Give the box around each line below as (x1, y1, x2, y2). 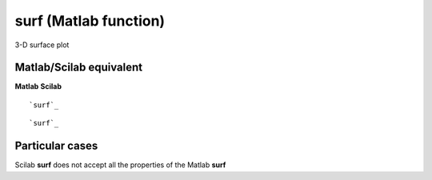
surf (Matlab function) (14, 12, 166, 30)
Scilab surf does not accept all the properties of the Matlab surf (14, 160, 226, 170)
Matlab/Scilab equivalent (14, 61, 143, 74)
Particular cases (14, 139, 98, 153)
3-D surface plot (14, 40, 70, 50)
